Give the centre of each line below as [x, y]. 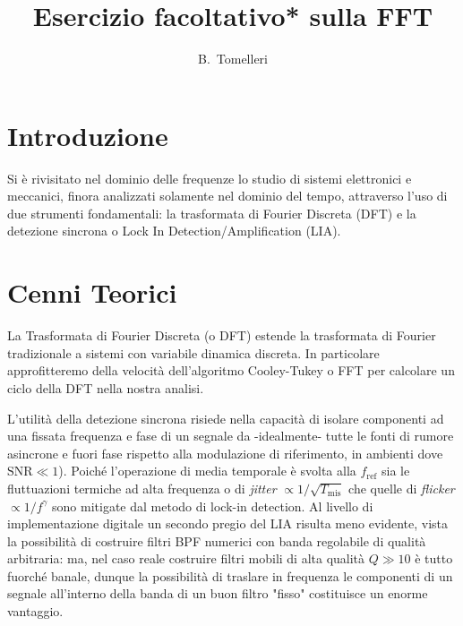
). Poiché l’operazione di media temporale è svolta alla [207, 471]
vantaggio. [35, 611]
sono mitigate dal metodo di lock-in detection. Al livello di [213, 506]
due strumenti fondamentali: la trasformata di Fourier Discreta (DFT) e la [212, 213]
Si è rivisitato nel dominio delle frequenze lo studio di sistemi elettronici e [210, 178]
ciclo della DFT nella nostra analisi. [106, 387]
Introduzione [88, 135]
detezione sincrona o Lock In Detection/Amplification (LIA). [174, 231]
